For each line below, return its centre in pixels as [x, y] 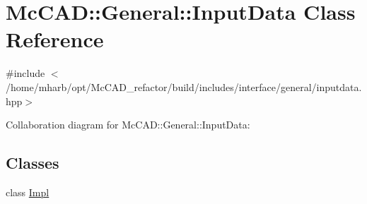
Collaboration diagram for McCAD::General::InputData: [128, 125]
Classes [33, 163]
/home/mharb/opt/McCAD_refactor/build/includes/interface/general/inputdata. [184, 86]
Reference [55, 39]
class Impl [28, 192]
